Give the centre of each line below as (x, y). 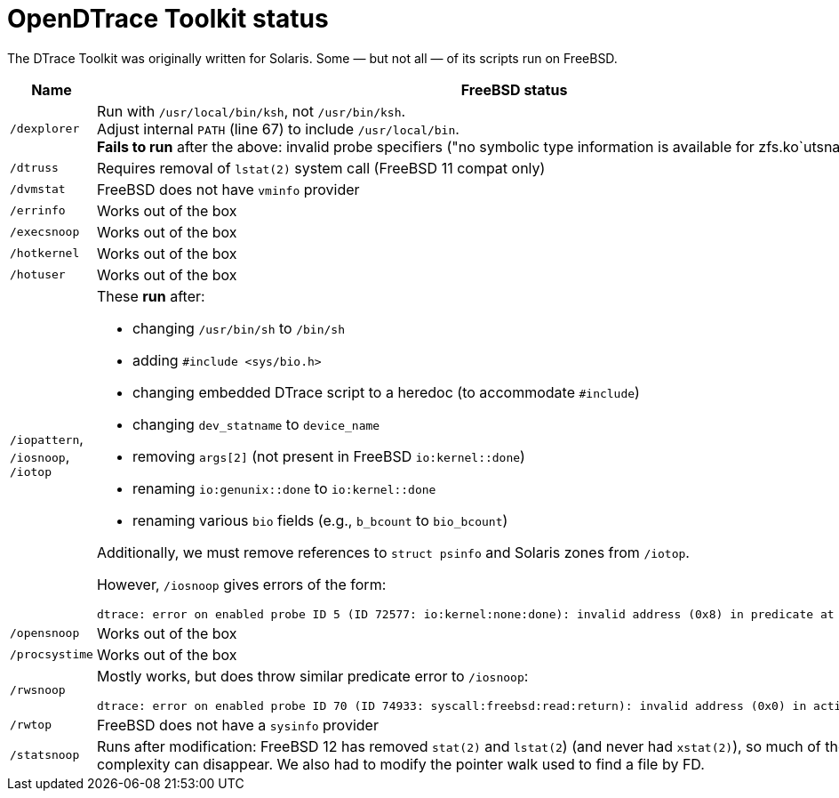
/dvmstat (38, 189)
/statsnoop (45, 755)
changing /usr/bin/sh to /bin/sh (238, 328)
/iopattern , (47, 438)
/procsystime (52, 655)
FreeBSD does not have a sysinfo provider (237, 725)
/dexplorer (45, 129)
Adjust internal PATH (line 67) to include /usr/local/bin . (278, 129)
